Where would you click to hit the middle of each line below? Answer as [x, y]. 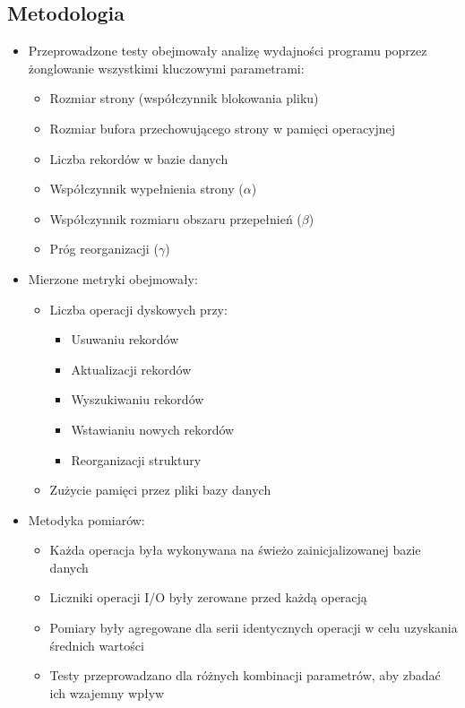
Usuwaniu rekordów [125, 339]
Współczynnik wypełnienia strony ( [146, 189]
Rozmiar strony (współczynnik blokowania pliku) [184, 98]
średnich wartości [97, 645]
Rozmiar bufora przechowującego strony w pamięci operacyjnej [223, 128]
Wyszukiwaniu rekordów [138, 399]
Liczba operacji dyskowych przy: [138, 309]
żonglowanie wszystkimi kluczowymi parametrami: [166, 68]
